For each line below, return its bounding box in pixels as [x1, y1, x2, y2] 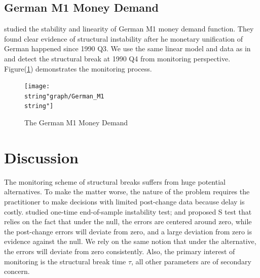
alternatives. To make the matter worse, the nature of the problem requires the [4, 186, 250, 197]
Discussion [4, 147, 79, 167]
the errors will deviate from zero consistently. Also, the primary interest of [4, 246, 235, 257]
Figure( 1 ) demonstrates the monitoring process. [4, 63, 152, 74]
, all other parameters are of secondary [131, 256, 251, 266]
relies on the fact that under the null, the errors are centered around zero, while [4, 216, 252, 227]
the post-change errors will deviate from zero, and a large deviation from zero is [4, 226, 252, 236]
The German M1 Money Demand [24, 117, 128, 128]
